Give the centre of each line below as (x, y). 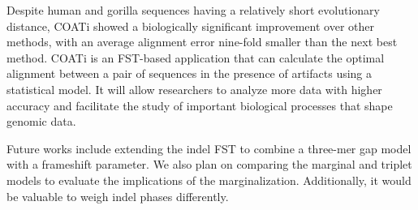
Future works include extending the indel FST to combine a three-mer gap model (209, 148)
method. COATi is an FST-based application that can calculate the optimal (196, 57)
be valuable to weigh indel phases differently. (118, 196)
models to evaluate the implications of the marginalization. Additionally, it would (209, 180)
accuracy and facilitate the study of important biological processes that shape (200, 105)
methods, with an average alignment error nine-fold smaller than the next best (202, 42)
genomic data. (41, 121)
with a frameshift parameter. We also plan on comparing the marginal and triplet (209, 164)
